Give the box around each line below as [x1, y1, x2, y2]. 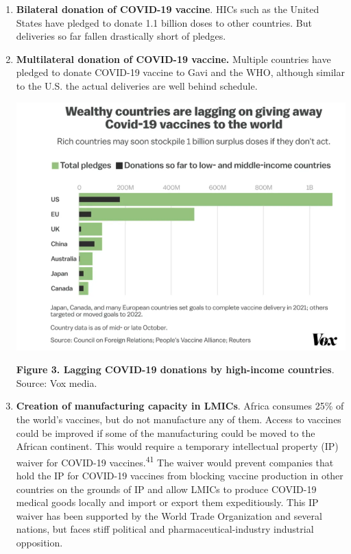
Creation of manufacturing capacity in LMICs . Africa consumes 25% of [16, 399, 344, 413]
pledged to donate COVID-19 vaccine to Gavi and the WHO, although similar [16, 65, 345, 79]
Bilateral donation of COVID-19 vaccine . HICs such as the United [16, 2, 319, 16]
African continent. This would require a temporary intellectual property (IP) [16, 439, 339, 453]
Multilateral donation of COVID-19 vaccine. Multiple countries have [16, 51, 331, 66]
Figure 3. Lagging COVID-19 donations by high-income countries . [16, 362, 335, 377]
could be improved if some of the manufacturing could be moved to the [16, 425, 315, 440]
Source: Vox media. [16, 375, 97, 390]
